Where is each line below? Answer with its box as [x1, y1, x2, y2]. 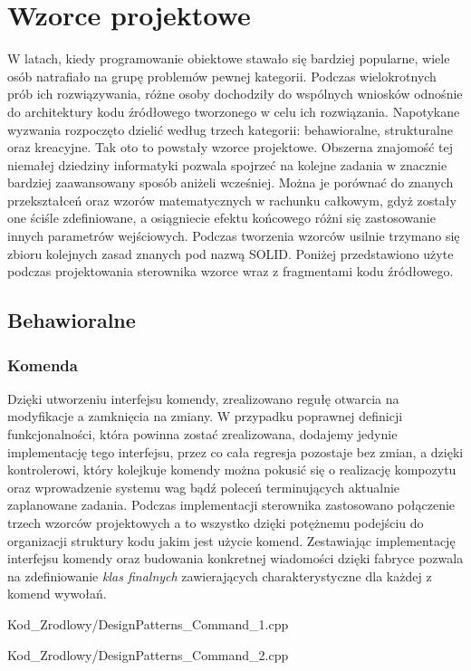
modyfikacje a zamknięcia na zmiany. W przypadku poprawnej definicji [7, 407, 403, 426]
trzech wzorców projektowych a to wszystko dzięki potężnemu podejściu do [7, 513, 424, 532]
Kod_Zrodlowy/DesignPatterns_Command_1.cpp [7, 614, 289, 633]
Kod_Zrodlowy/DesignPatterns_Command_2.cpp [7, 645, 289, 664]
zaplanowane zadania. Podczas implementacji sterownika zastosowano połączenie [7, 495, 456, 514]
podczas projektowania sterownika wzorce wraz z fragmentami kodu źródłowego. [7, 262, 454, 281]
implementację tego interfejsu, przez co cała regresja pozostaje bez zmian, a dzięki [7, 442, 464, 461]
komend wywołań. [7, 584, 107, 603]
